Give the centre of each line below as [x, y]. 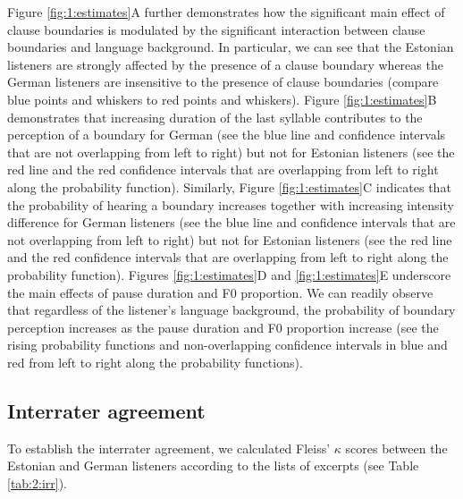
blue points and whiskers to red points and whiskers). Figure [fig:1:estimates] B [222, 99]
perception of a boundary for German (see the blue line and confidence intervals [227, 135]
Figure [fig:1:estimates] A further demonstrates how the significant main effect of [226, 12]
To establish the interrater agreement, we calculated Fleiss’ [169, 448]
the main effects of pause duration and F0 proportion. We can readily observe [220, 292]
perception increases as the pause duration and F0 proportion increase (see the [223, 327]
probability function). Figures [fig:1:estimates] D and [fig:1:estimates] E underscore [229, 274]
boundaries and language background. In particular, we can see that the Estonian [231, 47]
